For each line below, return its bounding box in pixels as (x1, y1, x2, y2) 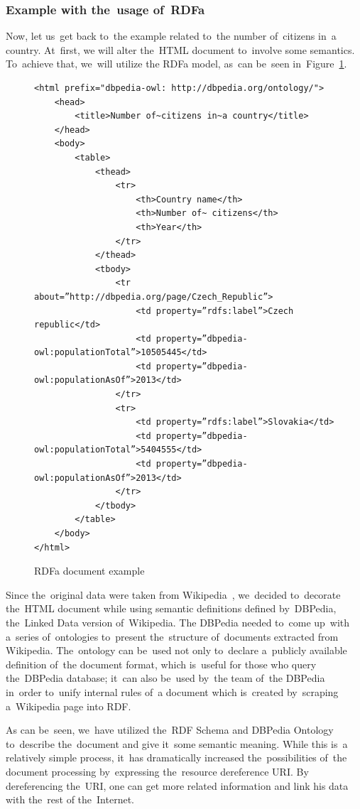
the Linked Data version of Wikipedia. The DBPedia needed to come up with (6, 614, 350, 629)
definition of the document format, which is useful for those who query (6, 656, 317, 671)
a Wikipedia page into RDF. (6, 698, 131, 713)
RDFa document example (34, 563, 145, 578)
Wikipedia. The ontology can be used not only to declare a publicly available (6, 643, 347, 658)
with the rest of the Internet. (6, 792, 134, 807)
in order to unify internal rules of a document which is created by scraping (6, 684, 339, 699)
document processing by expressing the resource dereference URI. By (6, 764, 309, 778)
